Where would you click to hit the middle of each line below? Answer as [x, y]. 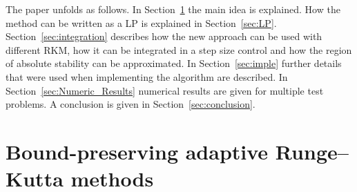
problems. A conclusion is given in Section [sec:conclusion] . [131, 104]
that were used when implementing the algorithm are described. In [147, 76]
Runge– [312, 151]
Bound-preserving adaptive [137, 151]
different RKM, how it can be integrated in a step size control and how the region [179, 49]
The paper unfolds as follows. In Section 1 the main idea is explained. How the [173, 9]
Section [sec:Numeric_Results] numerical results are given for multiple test [165, 90]
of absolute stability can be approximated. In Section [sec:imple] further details [174, 63]
